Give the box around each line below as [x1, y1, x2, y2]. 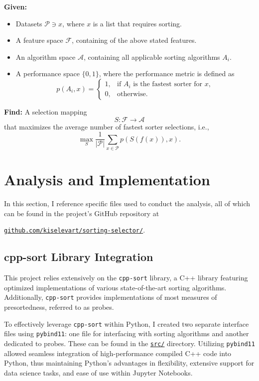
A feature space [15, 35, 63, 45]
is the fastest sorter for [133, 81, 202, 88]
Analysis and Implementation [4, 169, 210, 190]
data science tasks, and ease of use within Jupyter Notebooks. [4, 367, 193, 378]
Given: [4, 1, 27, 11]
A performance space [15, 68, 80, 79]
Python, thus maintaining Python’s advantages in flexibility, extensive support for [4, 358, 255, 368]
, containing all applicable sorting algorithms [83, 51, 220, 62]
